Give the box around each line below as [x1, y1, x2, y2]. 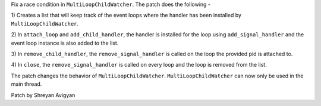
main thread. [11, 80, 42, 88]
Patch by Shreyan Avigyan [11, 91, 75, 98]
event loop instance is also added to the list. [11, 39, 119, 46]
